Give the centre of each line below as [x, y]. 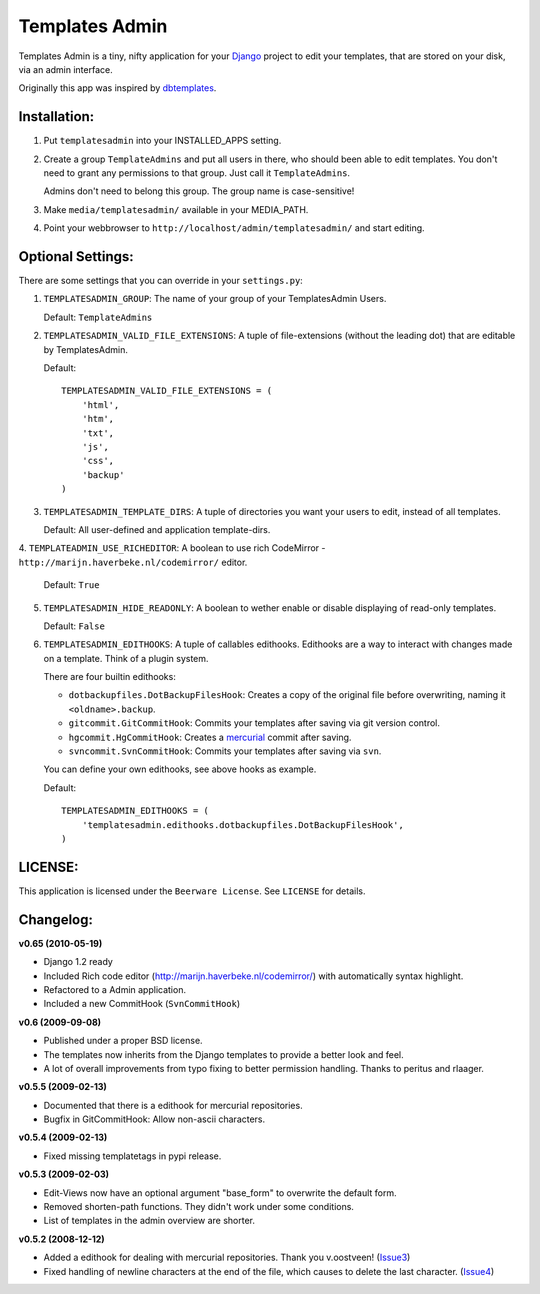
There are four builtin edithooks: [110, 677]
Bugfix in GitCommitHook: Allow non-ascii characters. [154, 1119]
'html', [100, 404]
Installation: [56, 116]
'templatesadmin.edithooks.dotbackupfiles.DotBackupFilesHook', [242, 824]
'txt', [98, 433]
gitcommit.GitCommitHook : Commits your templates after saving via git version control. [254, 723]
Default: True [71, 585]
